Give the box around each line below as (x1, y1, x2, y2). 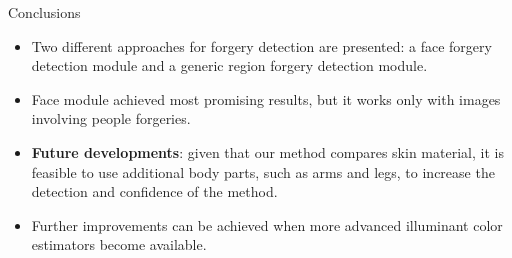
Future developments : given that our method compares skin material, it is (31, 141, 504, 162)
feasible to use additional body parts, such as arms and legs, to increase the (31, 161, 495, 182)
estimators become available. (31, 234, 207, 255)
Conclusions (8, 2, 81, 22)
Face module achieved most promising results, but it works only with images (31, 88, 501, 109)
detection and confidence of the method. (31, 181, 278, 202)
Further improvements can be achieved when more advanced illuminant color (31, 214, 503, 235)
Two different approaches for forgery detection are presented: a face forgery (31, 35, 492, 56)
